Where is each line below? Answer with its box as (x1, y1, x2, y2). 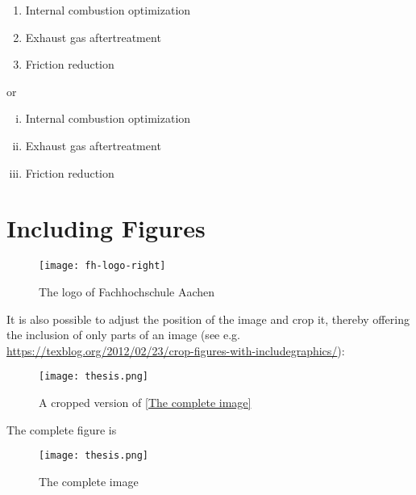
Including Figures (6, 212, 206, 245)
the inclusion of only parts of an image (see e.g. (6, 326, 240, 343)
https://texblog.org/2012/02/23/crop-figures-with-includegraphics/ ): (6, 342, 345, 359)
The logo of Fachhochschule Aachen (39, 283, 215, 300)
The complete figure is (6, 421, 117, 438)
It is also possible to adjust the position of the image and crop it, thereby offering (6, 310, 410, 327)
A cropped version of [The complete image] (39, 393, 252, 410)
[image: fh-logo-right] (39, 260, 166, 272)
